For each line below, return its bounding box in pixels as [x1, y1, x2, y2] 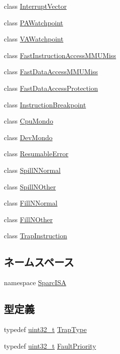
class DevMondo [4, 132, 53, 142]
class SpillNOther [4, 181, 56, 191]
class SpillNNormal [4, 165, 61, 175]
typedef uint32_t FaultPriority [4, 340, 96, 351]
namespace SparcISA [4, 277, 66, 288]
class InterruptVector [4, 1, 67, 11]
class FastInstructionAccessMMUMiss [4, 50, 116, 60]
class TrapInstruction [4, 230, 67, 241]
